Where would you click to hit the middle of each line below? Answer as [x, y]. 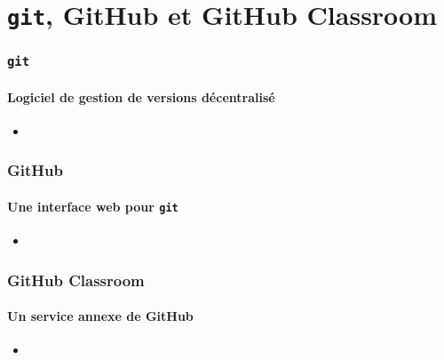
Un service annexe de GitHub [100, 316]
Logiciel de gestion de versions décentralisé [141, 96]
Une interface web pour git [93, 206]
